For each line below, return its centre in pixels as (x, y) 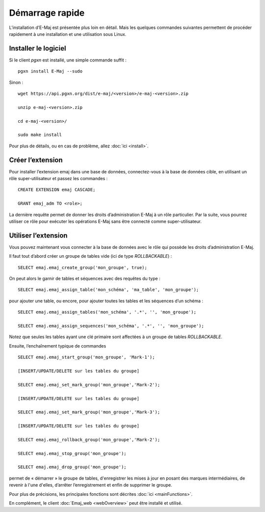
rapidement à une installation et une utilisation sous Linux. (68, 34)
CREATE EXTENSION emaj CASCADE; (57, 190)
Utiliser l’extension (38, 235)
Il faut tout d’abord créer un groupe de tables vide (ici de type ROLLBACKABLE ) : (91, 256)
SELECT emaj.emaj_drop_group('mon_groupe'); (72, 467)
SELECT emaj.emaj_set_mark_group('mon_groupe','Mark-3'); (89, 412)
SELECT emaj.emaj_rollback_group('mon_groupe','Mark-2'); (89, 440)
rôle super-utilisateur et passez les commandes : (58, 179)
